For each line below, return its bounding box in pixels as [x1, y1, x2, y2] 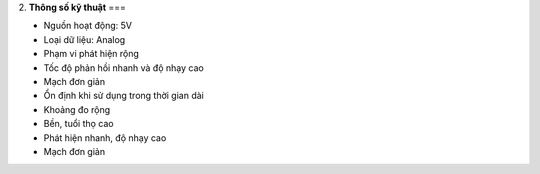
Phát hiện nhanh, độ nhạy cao [43, 131, 167, 144]
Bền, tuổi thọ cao [43, 118, 114, 130]
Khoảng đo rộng [43, 103, 111, 115]
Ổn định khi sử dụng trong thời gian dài [43, 90, 204, 102]
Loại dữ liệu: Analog [43, 33, 126, 45]
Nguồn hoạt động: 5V [43, 20, 132, 32]
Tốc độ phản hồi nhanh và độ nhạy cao [43, 61, 204, 74]
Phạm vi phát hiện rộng [43, 48, 140, 60]
